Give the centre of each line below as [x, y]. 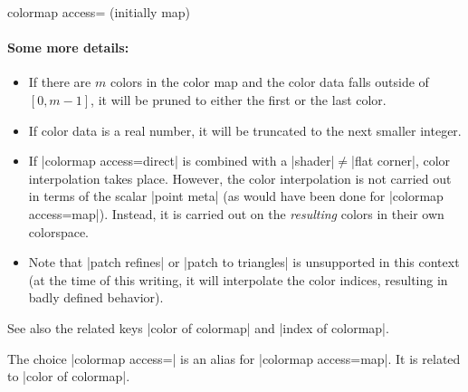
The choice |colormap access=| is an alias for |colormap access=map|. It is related [234, 358]
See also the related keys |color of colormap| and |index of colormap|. [198, 327]
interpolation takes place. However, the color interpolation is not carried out [240, 178]
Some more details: [68, 48]
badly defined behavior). [96, 297]
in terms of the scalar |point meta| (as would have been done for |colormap [236, 196]
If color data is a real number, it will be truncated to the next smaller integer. [245, 130]
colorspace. [59, 231]
